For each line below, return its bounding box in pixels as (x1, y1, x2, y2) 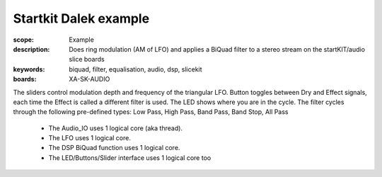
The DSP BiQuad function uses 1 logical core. (48, 144, 180, 152)
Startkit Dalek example (13, 11, 150, 26)
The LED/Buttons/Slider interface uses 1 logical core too (48, 153, 212, 162)
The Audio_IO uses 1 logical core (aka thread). (48, 124, 183, 132)
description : (13, 45, 50, 53)
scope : (13, 35, 35, 44)
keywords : (13, 64, 45, 74)
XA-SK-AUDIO (69, 75, 110, 84)
